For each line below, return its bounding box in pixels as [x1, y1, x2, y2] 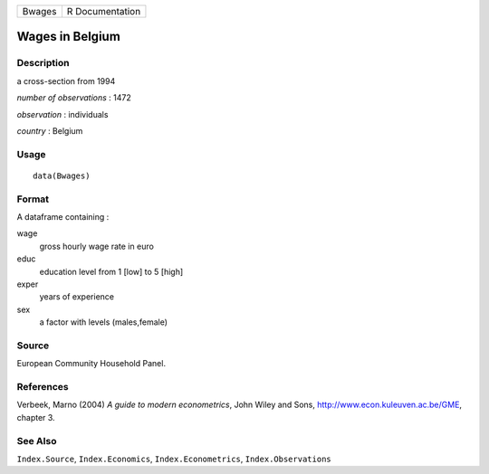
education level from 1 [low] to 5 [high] [39, 266, 184, 277]
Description [16, 57, 70, 70]
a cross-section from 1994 [16, 75, 116, 86]
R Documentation [66, 5, 141, 17]
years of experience [39, 291, 115, 302]
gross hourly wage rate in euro [39, 241, 154, 251]
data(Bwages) [33, 170, 91, 181]
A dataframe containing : [16, 212, 110, 223]
